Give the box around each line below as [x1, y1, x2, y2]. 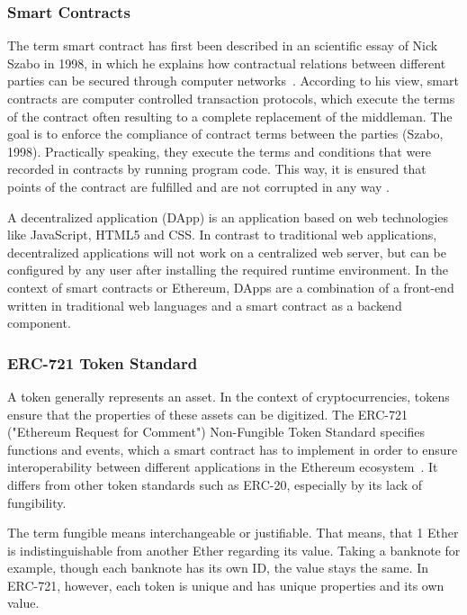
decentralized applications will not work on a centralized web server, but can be [7, 242, 446, 261]
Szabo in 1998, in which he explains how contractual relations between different [7, 53, 446, 72]
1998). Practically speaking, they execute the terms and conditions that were [7, 141, 432, 160]
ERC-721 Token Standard [7, 351, 198, 374]
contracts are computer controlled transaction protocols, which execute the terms [7, 89, 455, 107]
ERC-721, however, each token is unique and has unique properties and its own [7, 575, 445, 594]
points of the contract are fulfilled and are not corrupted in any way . [7, 176, 390, 195]
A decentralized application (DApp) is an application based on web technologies [7, 207, 449, 226]
